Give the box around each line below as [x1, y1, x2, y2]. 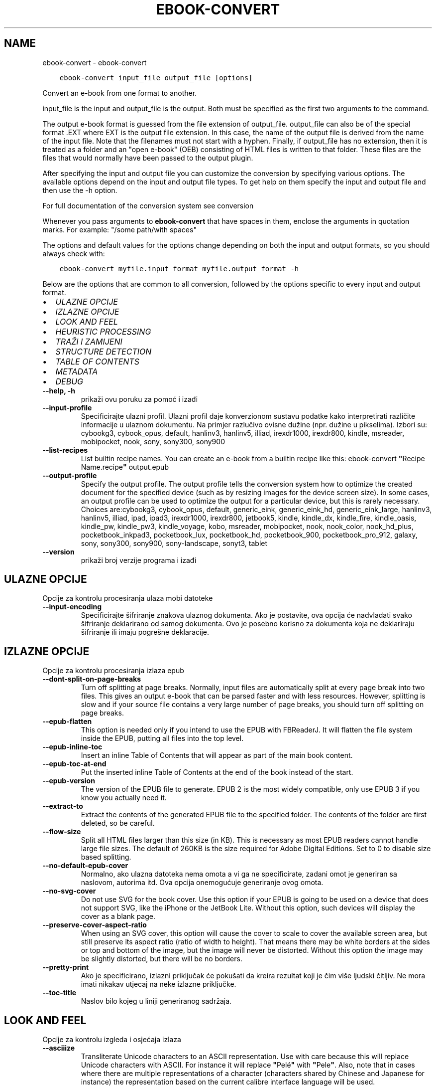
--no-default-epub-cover [42, 861, 128, 870]
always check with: [42, 249, 105, 258]
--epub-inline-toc [42, 742, 103, 751]
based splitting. [81, 853, 131, 862]
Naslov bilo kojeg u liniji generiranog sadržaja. [81, 997, 232, 1006]
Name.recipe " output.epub [81, 462, 169, 471]
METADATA [55, 366, 98, 376]
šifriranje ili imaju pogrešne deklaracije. [81, 628, 209, 637]
